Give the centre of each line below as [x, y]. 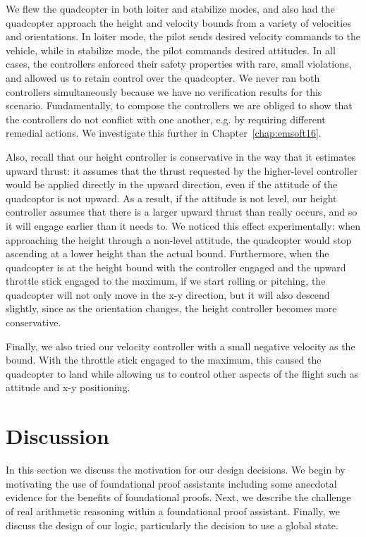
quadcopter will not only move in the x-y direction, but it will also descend [168, 294]
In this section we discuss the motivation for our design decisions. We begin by [176, 470]
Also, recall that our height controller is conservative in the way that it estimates [181, 156]
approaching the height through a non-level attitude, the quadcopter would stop [179, 239]
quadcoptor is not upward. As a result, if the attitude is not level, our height [171, 198]
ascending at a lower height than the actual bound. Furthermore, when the [167, 253]
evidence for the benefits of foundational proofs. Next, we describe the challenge [178, 497]
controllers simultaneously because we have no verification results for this [164, 91]
